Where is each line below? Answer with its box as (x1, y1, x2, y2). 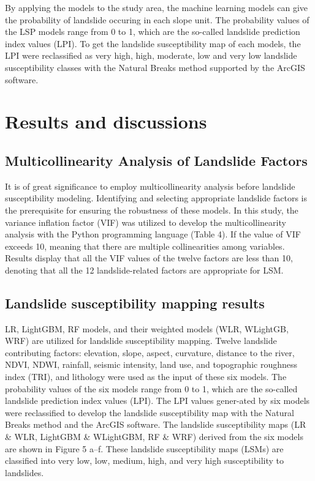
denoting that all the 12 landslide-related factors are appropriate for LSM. (5, 263, 284, 276)
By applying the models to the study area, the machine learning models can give (5, 1, 308, 13)
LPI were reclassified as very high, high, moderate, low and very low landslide (5, 49, 297, 62)
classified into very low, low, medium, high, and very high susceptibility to (5, 454, 284, 467)
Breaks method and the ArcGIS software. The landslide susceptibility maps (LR (5, 418, 306, 431)
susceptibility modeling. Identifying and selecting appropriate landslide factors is (5, 192, 307, 204)
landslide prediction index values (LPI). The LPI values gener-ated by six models (5, 394, 310, 407)
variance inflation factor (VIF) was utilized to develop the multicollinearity (5, 215, 286, 228)
